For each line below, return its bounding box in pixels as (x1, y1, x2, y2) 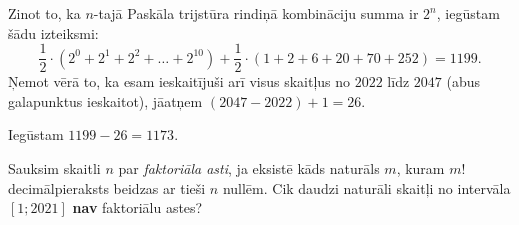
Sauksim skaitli (8, 158, 101, 179)
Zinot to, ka (8, 3, 81, 23)
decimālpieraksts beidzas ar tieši (8, 177, 206, 198)
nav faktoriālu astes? (72, 197, 203, 218)
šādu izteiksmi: (8, 22, 99, 43)
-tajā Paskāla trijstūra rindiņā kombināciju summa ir (93, 3, 419, 23)
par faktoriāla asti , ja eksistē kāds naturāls (118, 158, 380, 179)
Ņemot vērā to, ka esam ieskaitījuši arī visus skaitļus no (8, 71, 351, 92)
